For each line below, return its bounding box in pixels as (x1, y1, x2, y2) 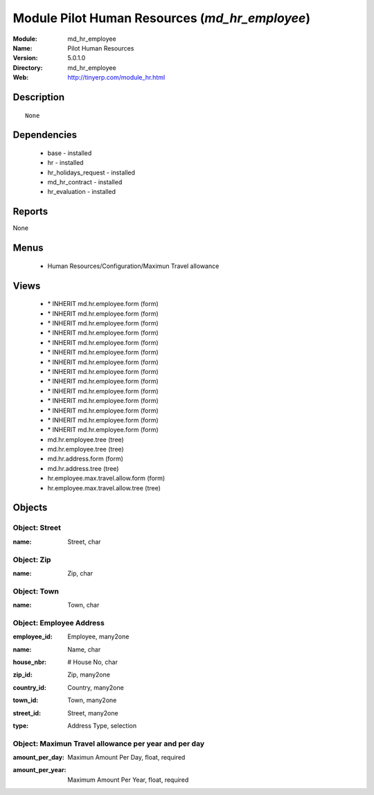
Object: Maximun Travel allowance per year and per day (12, 738, 204, 748)
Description (12, 91, 65, 103)
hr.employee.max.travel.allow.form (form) (47, 474, 166, 483)
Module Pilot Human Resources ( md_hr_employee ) (12, 10, 311, 26)
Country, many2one (67, 683, 124, 692)
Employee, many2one (67, 632, 130, 641)
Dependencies (12, 129, 78, 141)
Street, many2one (67, 708, 118, 717)
